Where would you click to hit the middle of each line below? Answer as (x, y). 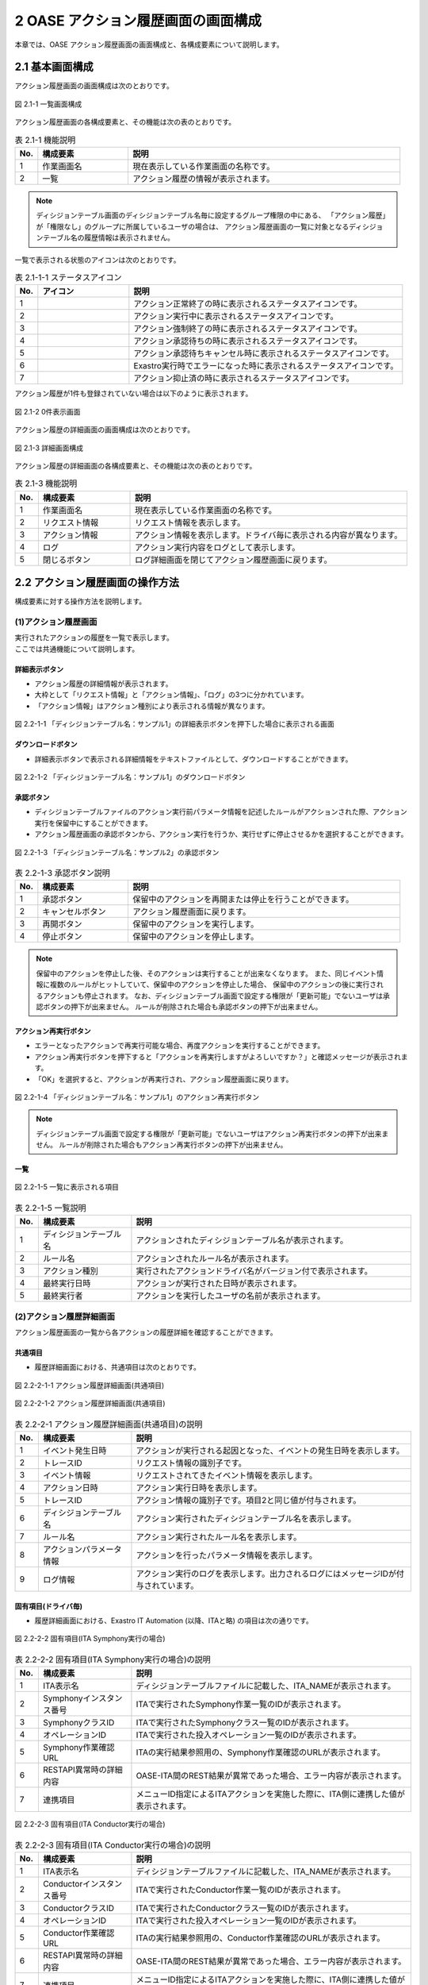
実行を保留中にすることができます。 (93, 823)
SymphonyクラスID (78, 1723)
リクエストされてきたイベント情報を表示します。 (227, 1475)
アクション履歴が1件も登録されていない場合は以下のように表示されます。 (134, 394)
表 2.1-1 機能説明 (45, 140)
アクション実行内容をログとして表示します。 (218, 547)
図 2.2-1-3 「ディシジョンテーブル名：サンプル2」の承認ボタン (117, 852)
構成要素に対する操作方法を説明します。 (80, 601)
